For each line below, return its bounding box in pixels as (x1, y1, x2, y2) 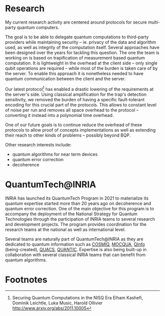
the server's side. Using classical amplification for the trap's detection (5, 91, 147, 97)
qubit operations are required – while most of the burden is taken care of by (5, 65, 158, 71)
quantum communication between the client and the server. (5, 76, 126, 82)
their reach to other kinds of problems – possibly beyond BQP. (5, 132, 131, 138)
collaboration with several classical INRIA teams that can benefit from (5, 252, 146, 258)
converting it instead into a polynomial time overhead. (5, 112, 114, 118)
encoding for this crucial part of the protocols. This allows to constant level (5, 102, 157, 108)
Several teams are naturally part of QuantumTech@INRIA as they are (5, 236, 143, 242)
